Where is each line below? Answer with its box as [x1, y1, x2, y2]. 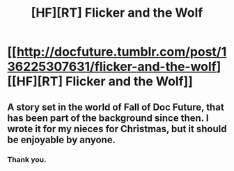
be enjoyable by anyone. [7, 133, 116, 145]
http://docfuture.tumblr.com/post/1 [16, 44, 227, 60]
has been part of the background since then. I [7, 112, 209, 124]
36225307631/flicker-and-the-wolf [7, 59, 217, 74]
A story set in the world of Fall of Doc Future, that [7, 101, 224, 113]
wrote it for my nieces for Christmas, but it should [7, 123, 227, 135]
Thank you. [7, 154, 47, 164]
